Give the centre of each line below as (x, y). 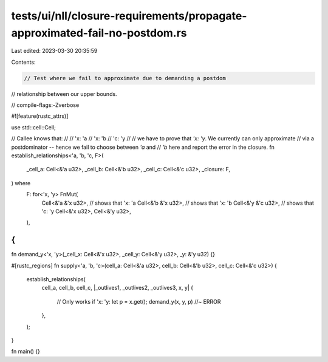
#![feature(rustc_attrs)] (40, 116)
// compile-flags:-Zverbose (45, 105)
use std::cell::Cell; (33, 127)
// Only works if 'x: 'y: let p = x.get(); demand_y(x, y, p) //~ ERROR (139, 301)
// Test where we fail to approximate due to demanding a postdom (125, 78)
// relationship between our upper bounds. (64, 94)
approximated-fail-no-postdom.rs (99, 33)
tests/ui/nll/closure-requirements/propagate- (129, 16)
